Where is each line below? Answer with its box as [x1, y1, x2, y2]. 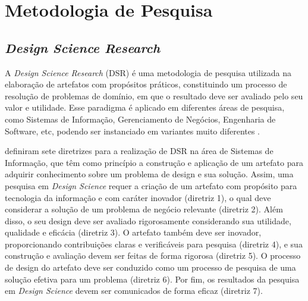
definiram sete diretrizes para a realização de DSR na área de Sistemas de [5, 145, 274, 157]
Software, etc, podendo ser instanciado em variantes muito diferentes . [5, 124, 260, 137]
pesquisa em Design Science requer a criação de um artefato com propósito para [5, 179, 297, 192]
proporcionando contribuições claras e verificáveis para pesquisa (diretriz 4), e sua [5, 237, 303, 250]
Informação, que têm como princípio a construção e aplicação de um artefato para [5, 156, 303, 168]
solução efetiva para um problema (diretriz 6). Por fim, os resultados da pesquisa [5, 272, 300, 285]
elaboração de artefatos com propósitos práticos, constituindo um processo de [5, 78, 287, 90]
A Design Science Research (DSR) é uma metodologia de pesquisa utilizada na [5, 66, 292, 79]
